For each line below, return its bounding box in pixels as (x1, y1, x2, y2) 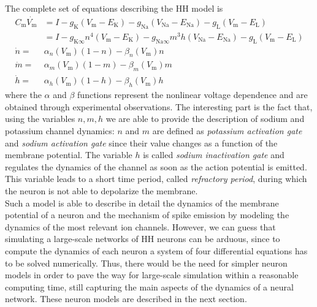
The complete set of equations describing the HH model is (5, 2, 223, 14)
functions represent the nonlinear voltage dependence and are (77, 88, 308, 101)
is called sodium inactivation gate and (143, 148, 285, 161)
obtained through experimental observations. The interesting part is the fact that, (5, 100, 313, 113)
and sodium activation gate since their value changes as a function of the (5, 136, 278, 149)
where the (5, 88, 42, 101)
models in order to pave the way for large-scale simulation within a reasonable (5, 268, 299, 281)
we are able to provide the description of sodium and (105, 112, 305, 125)
